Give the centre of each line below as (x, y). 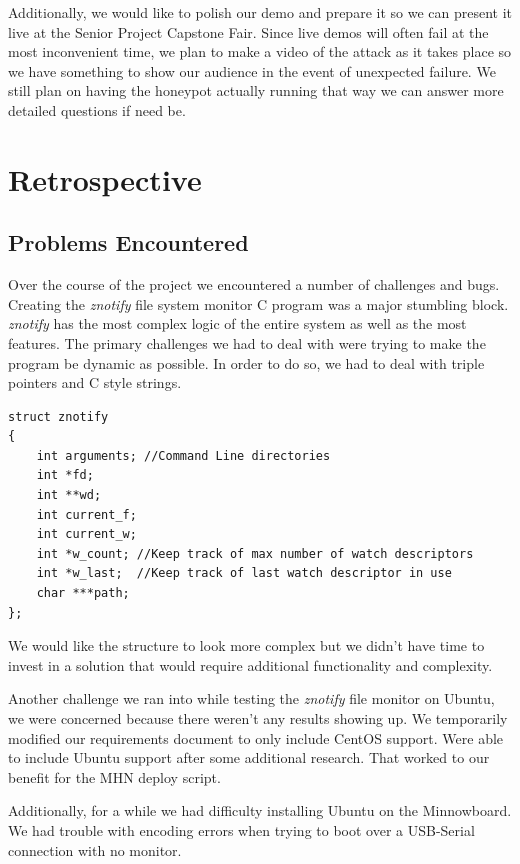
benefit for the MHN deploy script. (114, 776)
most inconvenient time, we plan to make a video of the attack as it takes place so (260, 51)
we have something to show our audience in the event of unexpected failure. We (252, 70)
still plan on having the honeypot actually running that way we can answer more (256, 90)
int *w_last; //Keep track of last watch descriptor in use (244, 573)
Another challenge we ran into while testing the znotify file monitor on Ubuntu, (251, 698)
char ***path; (83, 593)
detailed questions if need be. (97, 109)
